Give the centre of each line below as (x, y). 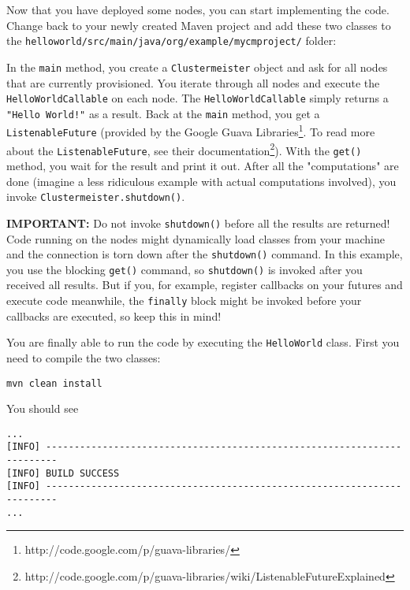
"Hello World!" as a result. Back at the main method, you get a (163, 113)
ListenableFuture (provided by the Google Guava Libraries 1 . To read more (191, 131)
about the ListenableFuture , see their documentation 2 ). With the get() (184, 149)
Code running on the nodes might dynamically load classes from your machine (196, 238)
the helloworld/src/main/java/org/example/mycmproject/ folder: (171, 41)
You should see (43, 408)
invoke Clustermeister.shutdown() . (96, 197)
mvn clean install (54, 383)
